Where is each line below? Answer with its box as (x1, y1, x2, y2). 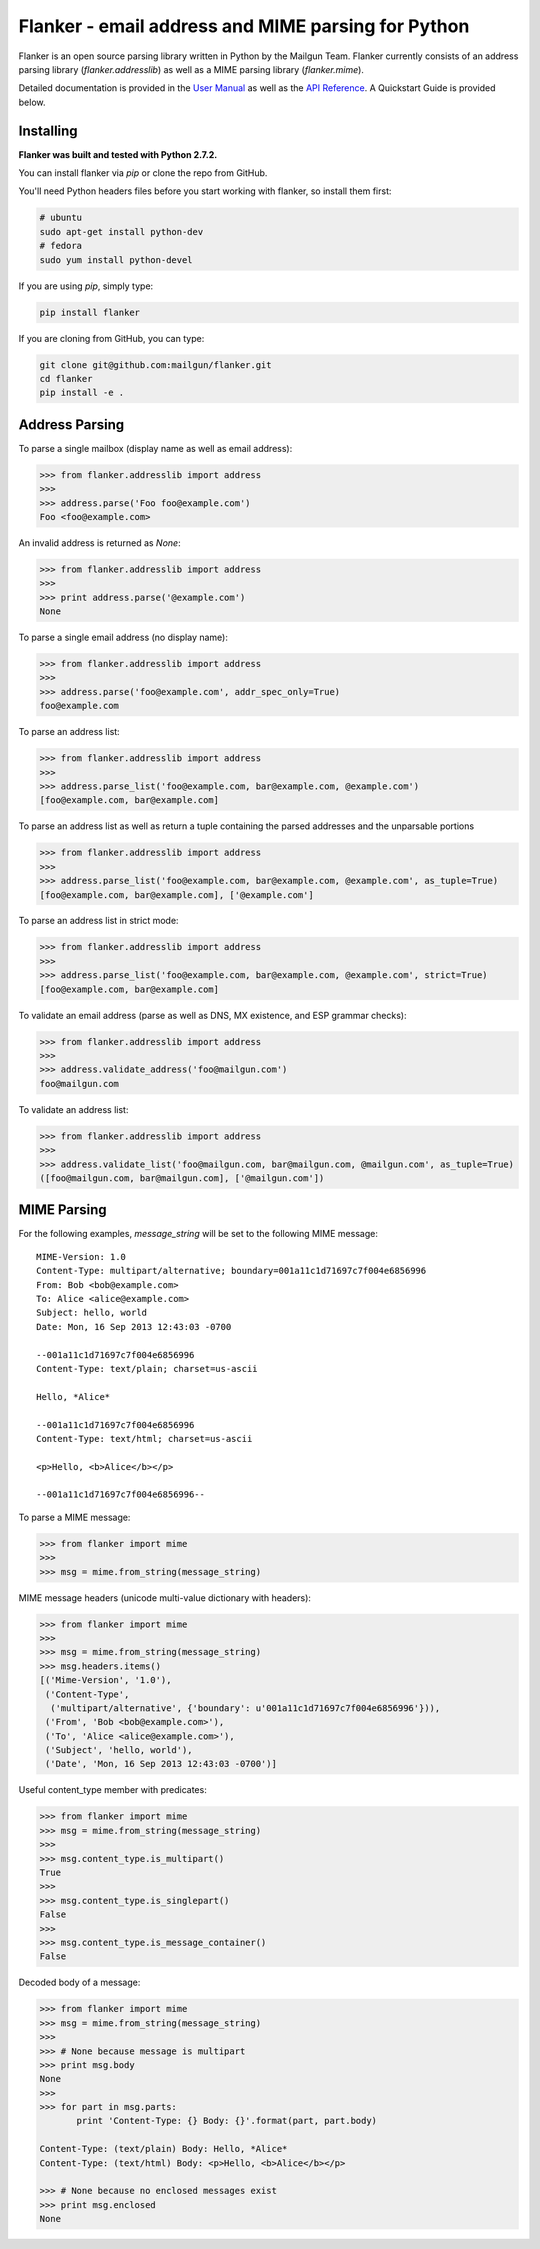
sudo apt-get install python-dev (39, 226, 204, 237)
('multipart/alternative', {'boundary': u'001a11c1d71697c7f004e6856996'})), (50, 1702, 441, 1714)
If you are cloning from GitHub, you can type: (18, 332, 205, 344)
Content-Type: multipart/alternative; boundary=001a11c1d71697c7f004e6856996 (36, 1265, 427, 1277)
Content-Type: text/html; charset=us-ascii (36, 1433, 253, 1444)
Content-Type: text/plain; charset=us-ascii (36, 1363, 259, 1374)
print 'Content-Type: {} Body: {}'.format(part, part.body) (76, 2115, 378, 2127)
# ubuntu (39, 212, 83, 224)
